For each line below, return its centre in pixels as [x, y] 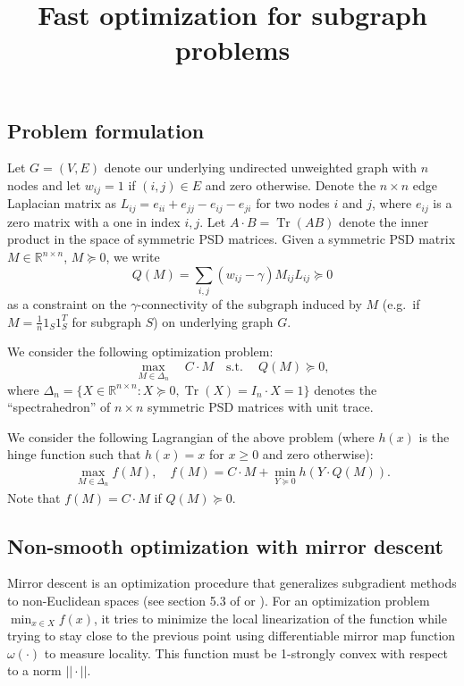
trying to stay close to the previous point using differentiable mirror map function [232, 636]
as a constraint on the [67, 303]
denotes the [346, 389]
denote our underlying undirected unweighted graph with [261, 167]
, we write [133, 257]
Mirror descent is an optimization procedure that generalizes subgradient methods [232, 583]
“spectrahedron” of [59, 407]
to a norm [34, 670]
